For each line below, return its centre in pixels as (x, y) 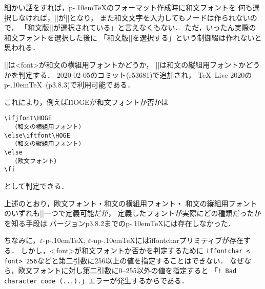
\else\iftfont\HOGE (37, 135)
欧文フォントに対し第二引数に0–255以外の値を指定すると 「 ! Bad (127, 270)
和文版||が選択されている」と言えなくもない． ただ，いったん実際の (142, 27)
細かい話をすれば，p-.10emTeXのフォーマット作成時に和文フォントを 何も (128, 7)
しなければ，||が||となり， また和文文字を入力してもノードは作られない (130, 17)
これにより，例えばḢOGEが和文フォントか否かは (86, 102)
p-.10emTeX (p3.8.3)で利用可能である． (69, 85)
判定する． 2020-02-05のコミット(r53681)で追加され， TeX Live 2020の (135, 74)
